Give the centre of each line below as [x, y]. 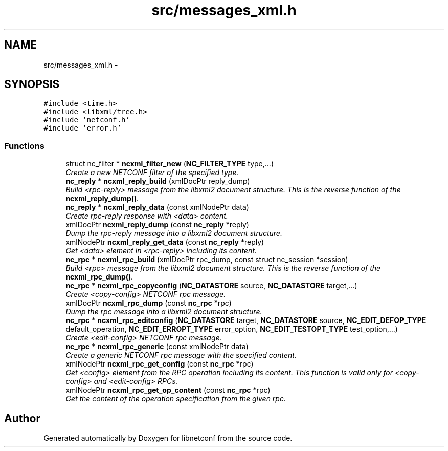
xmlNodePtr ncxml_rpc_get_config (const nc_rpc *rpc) [160, 364]
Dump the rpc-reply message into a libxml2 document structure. [174, 233]
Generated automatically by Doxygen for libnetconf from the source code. [168, 438]
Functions [24, 146]
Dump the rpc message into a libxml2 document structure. [164, 312]
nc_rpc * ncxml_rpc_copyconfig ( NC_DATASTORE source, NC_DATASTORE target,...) [211, 286]
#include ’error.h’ [83, 128]
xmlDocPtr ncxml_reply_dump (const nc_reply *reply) [157, 225]
